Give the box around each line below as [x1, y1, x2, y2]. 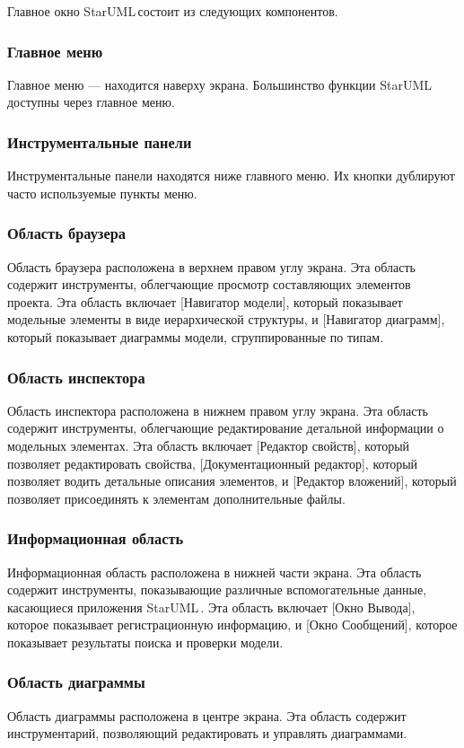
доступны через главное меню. [7, 92, 175, 111]
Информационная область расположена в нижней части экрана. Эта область [7, 562, 422, 581]
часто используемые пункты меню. [7, 183, 197, 202]
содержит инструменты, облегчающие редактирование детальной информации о [7, 418, 444, 437]
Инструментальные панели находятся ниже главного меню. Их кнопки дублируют [7, 166, 455, 185]
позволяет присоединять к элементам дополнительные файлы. [7, 488, 346, 507]
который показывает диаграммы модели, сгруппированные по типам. [7, 328, 384, 346]
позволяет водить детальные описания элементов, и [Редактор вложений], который [7, 471, 457, 490]
